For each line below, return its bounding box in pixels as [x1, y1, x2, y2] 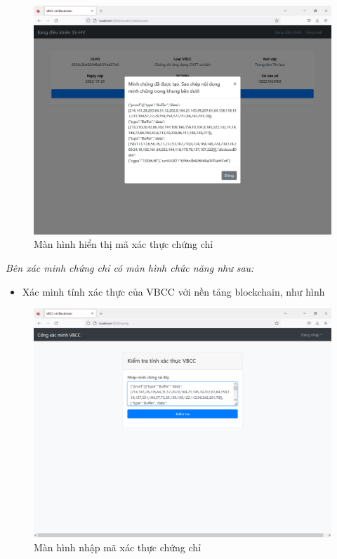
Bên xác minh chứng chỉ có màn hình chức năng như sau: [6, 261, 254, 275]
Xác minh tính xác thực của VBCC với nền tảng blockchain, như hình [22, 284, 325, 298]
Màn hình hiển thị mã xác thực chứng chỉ [34, 237, 213, 251]
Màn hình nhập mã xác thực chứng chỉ [34, 539, 201, 554]
